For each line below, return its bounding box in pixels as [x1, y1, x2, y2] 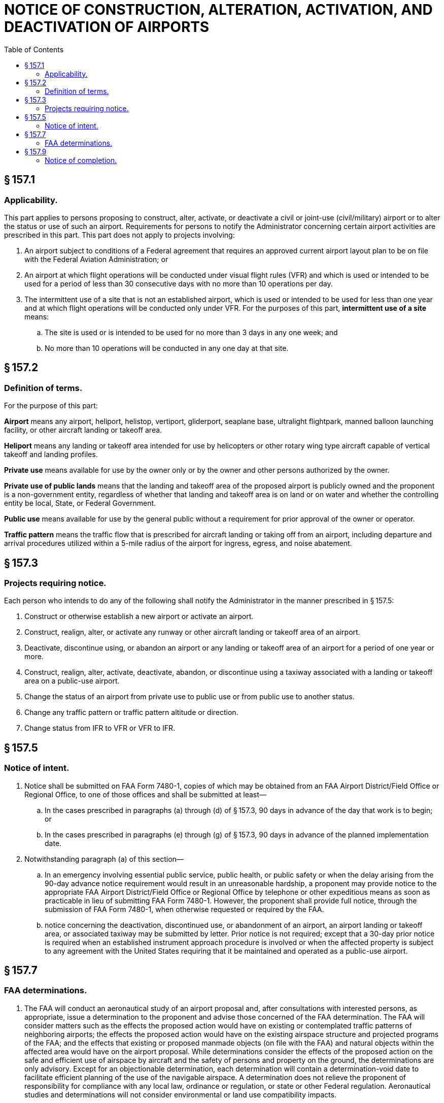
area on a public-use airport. [24, 676, 120, 686]
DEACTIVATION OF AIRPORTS [4, 18, 210, 36]
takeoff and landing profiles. [4, 450, 98, 459]
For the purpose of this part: [4, 401, 98, 410]
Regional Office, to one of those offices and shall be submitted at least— [24, 790, 266, 799]
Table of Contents [4, 45, 64, 54]
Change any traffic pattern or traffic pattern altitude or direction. [24, 708, 238, 717]
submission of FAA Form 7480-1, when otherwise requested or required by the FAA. [45, 904, 324, 914]
